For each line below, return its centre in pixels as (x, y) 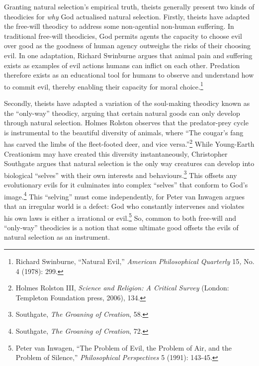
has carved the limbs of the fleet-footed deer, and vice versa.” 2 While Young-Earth (129, 143)
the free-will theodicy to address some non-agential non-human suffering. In (119, 26)
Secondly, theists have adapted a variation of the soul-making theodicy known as (127, 103)
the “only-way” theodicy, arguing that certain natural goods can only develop (122, 113)
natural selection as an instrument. (57, 237)
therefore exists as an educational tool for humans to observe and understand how (129, 75)
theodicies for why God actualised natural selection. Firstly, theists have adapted (127, 16)
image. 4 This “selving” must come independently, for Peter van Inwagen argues (124, 195)
